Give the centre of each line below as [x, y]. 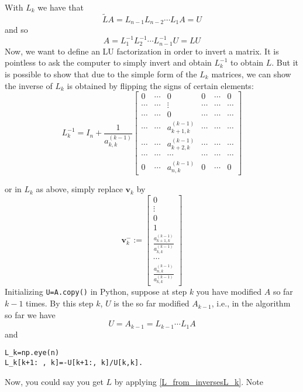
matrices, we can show [251, 74]
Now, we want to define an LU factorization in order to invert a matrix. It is [142, 51]
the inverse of [29, 85]
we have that [61, 7]
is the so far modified [151, 303]
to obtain [247, 62]
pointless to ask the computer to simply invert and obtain [108, 62]
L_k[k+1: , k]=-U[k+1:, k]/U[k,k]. [74, 362]
